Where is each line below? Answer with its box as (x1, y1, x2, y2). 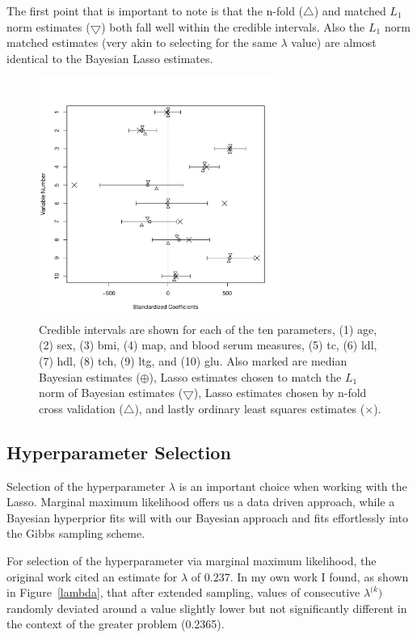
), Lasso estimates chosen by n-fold (193, 384, 367, 401)
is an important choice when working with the (179, 477, 407, 494)
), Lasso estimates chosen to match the (149, 368, 342, 385)
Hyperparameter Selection (6, 439, 231, 464)
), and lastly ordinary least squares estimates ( (134, 399, 365, 416)
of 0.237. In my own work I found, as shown (191, 568, 409, 585)
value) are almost (291, 34, 377, 51)
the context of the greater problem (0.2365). (6, 615, 225, 632)
